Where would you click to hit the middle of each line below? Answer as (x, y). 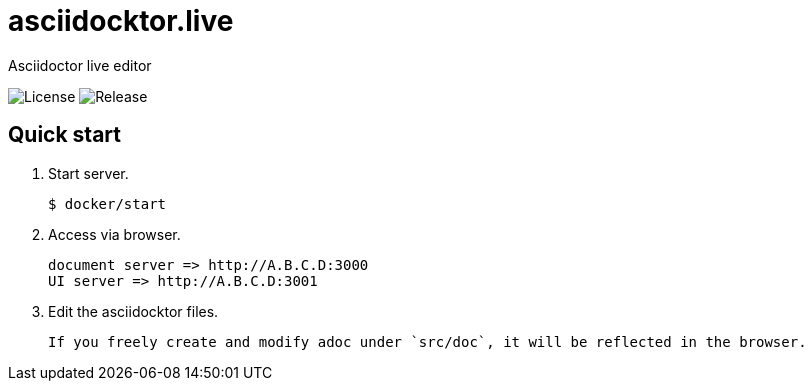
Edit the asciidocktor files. (133, 311)
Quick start (64, 135)
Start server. (88, 173)
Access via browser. (114, 234)
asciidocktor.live (121, 21)
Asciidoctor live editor (80, 65)
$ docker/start (107, 203)
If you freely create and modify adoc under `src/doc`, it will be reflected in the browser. (427, 341)
